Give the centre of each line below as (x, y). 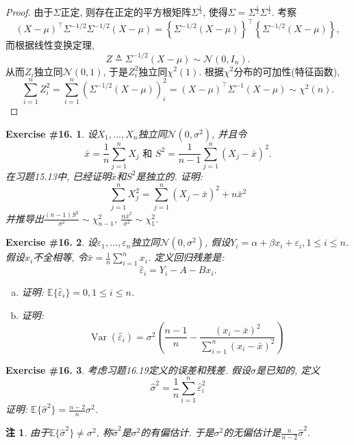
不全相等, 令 (60, 257)
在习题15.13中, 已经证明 (59, 176)
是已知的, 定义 (288, 369)
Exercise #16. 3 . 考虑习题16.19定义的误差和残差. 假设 (128, 369)
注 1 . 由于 (27, 432)
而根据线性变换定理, (50, 45)
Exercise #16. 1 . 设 (51, 133)
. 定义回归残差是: (186, 257)
